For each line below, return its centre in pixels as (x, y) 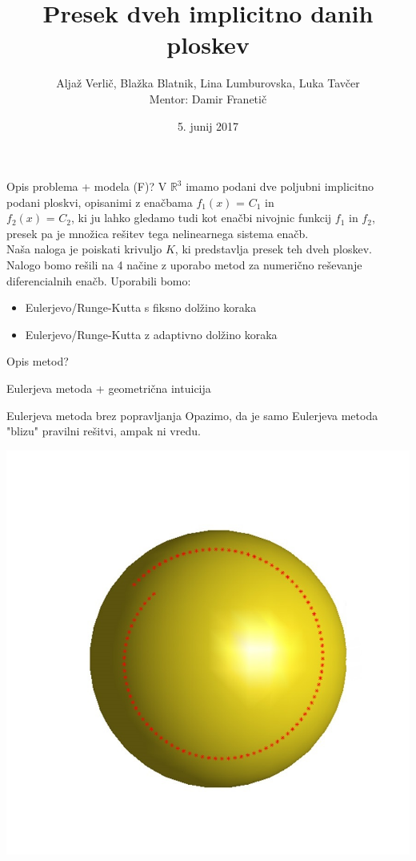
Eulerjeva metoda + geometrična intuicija (109, 388)
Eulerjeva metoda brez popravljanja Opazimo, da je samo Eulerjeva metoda (192, 415)
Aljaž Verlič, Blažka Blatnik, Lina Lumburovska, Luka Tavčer (208, 83)
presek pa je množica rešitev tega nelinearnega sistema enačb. (158, 233)
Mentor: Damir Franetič (208, 98)
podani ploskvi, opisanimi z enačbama (100, 202)
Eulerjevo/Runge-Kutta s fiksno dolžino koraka (141, 307)
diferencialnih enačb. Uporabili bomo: (99, 280)
